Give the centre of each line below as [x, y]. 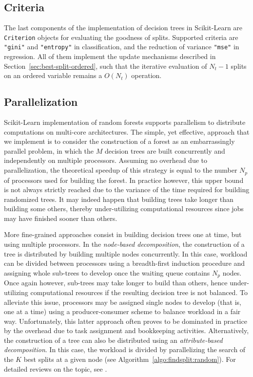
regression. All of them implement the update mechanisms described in [110, 56]
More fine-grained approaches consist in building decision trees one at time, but [123, 234]
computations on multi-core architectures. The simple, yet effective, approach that [127, 131]
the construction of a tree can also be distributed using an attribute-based [113, 340]
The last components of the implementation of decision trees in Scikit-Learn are [123, 28]
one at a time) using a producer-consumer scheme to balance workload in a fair [122, 311]
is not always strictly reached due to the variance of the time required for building [127, 189]
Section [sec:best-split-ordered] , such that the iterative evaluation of [106, 66]
